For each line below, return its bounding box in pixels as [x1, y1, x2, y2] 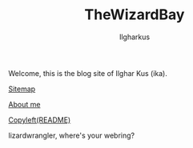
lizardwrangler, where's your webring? [8, 130, 135, 140]
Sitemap [8, 84, 36, 94]
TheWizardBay [84, 6, 185, 24]
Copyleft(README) [8, 114, 71, 125]
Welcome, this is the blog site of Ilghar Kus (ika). [8, 68, 168, 78]
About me [8, 99, 41, 109]
